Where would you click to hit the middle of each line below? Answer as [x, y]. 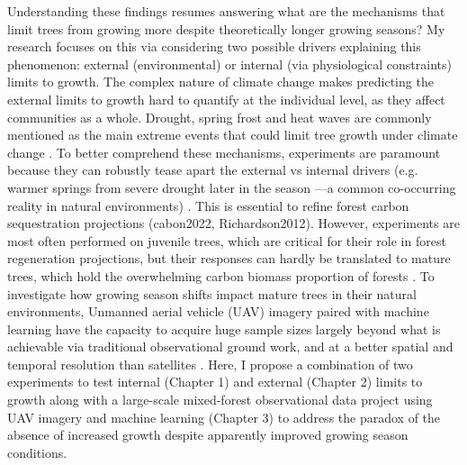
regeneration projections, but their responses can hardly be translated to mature [229, 258]
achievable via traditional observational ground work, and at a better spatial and [230, 346]
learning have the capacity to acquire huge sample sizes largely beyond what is [224, 328]
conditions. [37, 452]
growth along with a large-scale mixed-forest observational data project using [220, 400]
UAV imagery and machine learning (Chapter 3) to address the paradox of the [224, 417]
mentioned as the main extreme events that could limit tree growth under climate [233, 135]
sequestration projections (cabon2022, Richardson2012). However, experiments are [233, 223]
